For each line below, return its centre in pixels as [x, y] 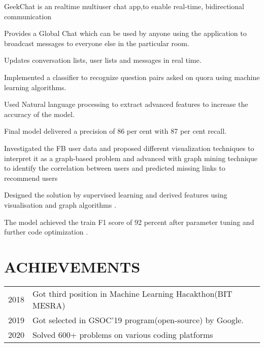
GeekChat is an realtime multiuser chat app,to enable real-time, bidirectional [124, 6]
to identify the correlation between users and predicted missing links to [115, 168]
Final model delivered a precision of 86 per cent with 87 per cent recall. [115, 131]
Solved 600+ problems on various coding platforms [123, 334]
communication [28, 16]
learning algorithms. [35, 87]
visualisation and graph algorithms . [60, 204]
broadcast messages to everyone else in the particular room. [97, 43]
